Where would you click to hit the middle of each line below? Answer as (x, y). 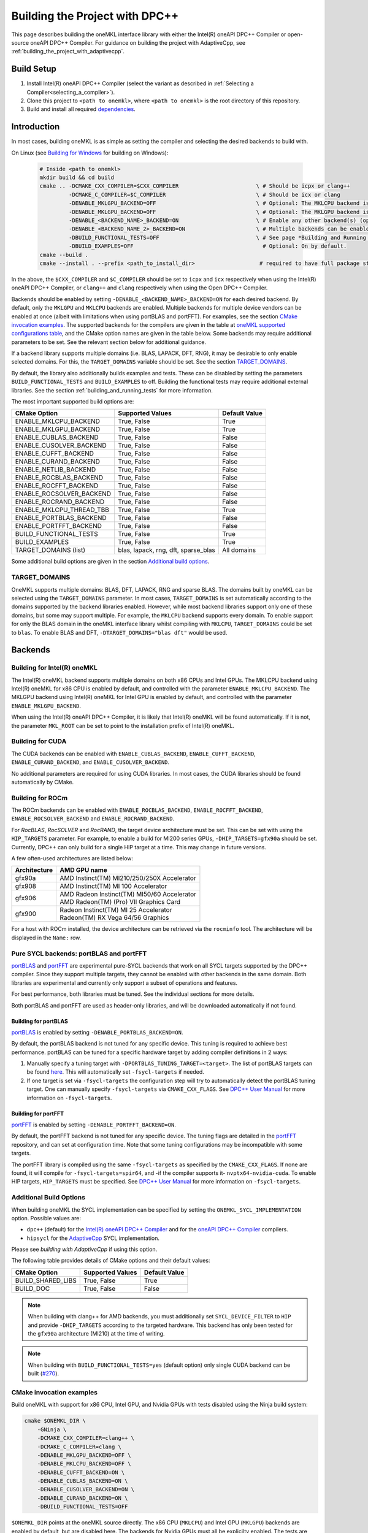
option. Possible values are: (46, 1218)
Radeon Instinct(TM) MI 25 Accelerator (116, 910)
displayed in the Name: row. (46, 938)
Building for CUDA (39, 741)
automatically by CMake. (43, 782)
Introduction (36, 127)
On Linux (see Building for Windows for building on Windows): (90, 153)
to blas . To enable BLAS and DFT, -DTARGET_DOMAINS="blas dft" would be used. (119, 632)
